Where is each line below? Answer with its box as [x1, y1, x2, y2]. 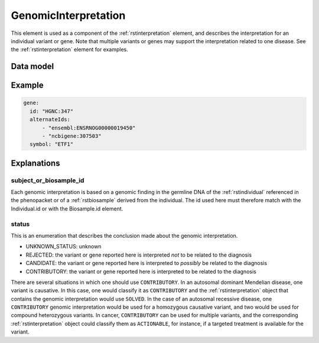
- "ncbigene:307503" [42, 132, 102, 139]
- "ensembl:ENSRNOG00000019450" [42, 124, 136, 131]
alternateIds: [30, 116, 71, 123]
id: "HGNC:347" [30, 108, 74, 115]
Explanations [11, 158, 60, 168]
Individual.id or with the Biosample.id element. [11, 205, 123, 212]
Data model [11, 62, 54, 72]
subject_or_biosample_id [11, 176, 84, 185]
